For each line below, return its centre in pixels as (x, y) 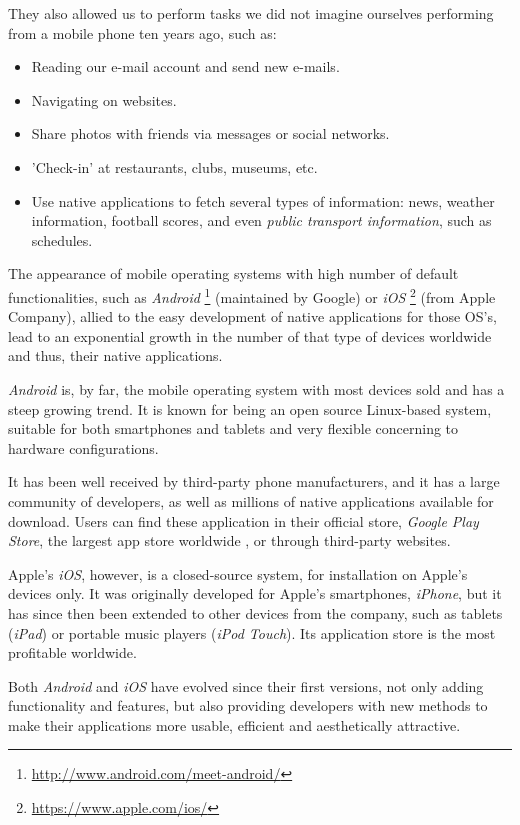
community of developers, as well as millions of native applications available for (251, 500)
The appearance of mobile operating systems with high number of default (233, 273)
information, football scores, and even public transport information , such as (261, 220)
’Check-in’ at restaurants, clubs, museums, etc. (174, 166)
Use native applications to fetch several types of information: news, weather (263, 200)
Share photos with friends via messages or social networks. (210, 133)
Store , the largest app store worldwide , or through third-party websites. (229, 540)
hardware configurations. (83, 447)
